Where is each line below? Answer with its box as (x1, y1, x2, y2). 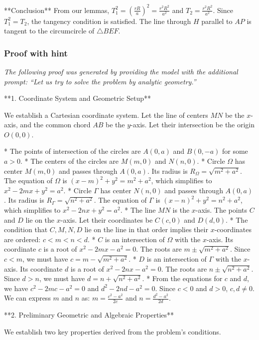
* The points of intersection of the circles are (4, 146, 141, 156)
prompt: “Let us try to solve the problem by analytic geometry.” (4, 76, 196, 86)
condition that (4, 224, 48, 235)
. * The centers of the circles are (20, 156, 119, 166)
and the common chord (20, 119, 91, 130)
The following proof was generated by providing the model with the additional (4, 66, 238, 76)
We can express (4, 293, 51, 303)
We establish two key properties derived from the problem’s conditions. (4, 326, 221, 337)
